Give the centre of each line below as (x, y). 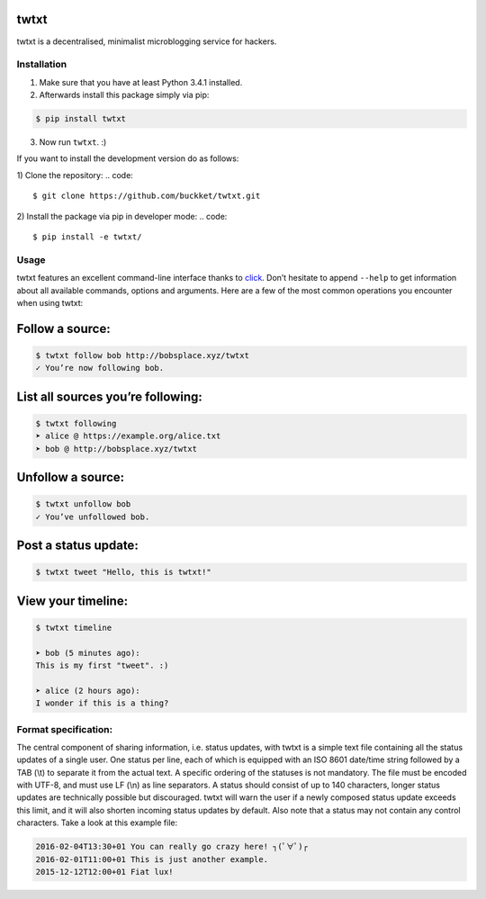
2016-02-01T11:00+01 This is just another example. (152, 859)
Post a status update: (77, 546)
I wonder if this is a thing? (102, 703)
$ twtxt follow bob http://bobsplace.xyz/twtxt (142, 355)
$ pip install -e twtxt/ (87, 237)
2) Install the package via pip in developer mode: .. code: (122, 216)
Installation (42, 65)
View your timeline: (72, 601)
